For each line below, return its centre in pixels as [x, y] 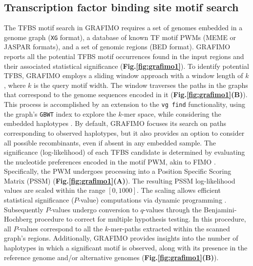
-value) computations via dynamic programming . [152, 200]
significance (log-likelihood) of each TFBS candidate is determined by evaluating [125, 152]
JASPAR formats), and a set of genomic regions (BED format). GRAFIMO [117, 47]
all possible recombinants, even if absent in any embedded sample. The [110, 142]
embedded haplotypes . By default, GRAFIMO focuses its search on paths [115, 123]
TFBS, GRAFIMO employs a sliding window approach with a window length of [124, 75]
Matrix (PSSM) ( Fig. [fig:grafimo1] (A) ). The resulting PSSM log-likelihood [120, 180]
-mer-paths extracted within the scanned [169, 228]
